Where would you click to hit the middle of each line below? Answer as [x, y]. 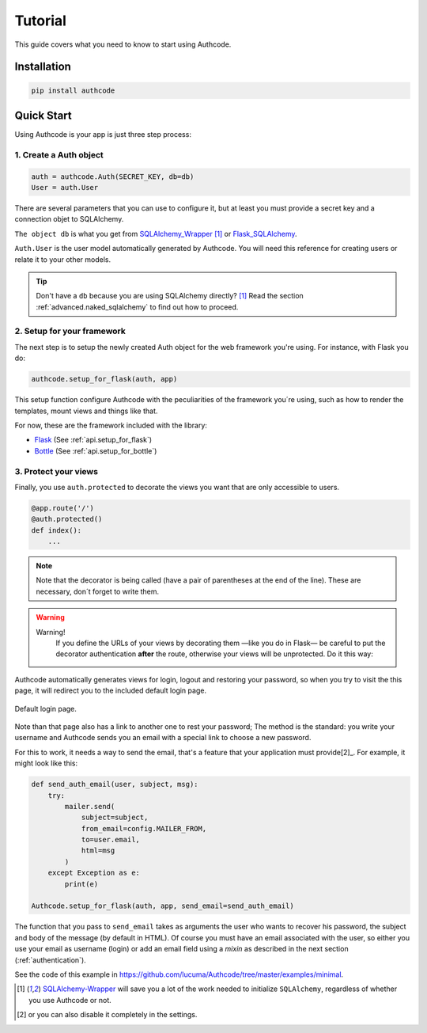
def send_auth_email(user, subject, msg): [115, 784]
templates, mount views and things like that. [86, 411]
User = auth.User [65, 187]
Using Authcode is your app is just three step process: [103, 135]
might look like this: [46, 763]
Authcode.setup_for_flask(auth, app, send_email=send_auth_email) [162, 906]
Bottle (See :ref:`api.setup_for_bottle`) [96, 450]
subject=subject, [115, 818]
